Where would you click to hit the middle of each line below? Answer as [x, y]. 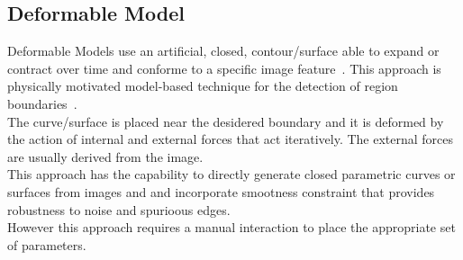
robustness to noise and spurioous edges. [119, 209]
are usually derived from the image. [105, 156]
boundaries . [42, 103]
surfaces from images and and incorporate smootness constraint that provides [221, 191]
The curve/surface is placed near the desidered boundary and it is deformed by [226, 121]
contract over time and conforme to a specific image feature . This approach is [224, 68]
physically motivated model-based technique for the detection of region [203, 86]
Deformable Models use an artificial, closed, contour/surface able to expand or [223, 51]
